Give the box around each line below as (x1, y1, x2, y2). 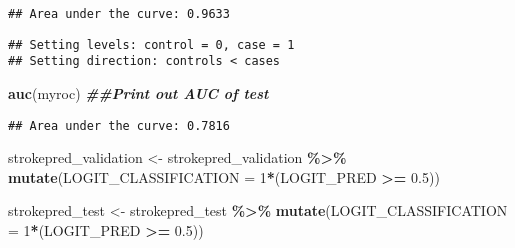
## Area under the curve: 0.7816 (8, 118, 230, 133)
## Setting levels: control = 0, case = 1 (8, 37, 295, 52)
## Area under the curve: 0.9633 (8, 7, 230, 21)
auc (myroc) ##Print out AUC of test (8, 82, 269, 103)
